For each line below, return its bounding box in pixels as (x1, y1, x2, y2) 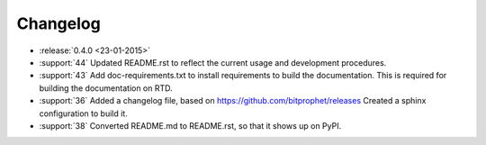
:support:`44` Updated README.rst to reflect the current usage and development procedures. (39, 57, 387, 68)
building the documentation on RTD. (39, 82, 173, 94)
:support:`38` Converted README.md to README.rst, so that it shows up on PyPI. (39, 120, 342, 131)
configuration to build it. (39, 108, 128, 119)
